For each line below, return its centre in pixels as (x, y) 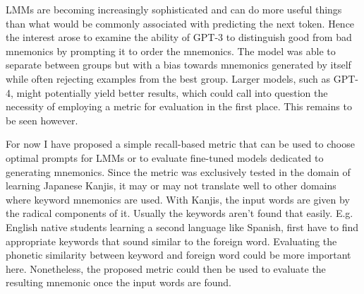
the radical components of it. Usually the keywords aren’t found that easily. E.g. (180, 213)
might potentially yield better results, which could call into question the (172, 92)
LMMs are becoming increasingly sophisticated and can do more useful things (174, 9)
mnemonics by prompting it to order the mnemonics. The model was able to (171, 51)
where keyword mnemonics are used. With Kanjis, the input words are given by (178, 199)
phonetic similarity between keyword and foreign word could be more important (178, 255)
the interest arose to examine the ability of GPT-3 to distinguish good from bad (179, 37)
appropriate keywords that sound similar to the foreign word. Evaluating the (171, 241)
